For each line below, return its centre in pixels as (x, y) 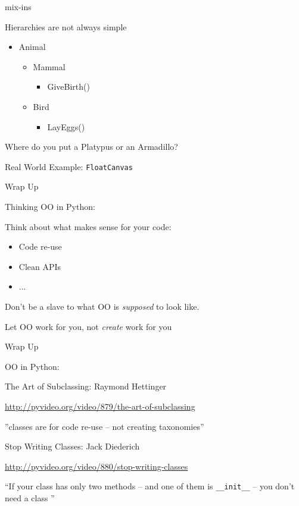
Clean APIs (40, 266)
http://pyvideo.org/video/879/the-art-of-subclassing (100, 406)
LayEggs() (66, 126)
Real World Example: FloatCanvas (69, 166)
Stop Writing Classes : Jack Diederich (72, 446)
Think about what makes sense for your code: (88, 226)
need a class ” (30, 497)
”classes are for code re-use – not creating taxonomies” (105, 426)
